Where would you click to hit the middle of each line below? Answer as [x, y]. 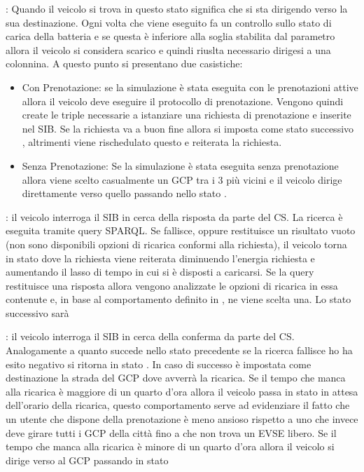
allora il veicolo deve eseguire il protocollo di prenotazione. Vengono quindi [183, 101]
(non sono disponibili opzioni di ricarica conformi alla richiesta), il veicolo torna [176, 244]
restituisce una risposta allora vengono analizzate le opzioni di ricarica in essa [172, 285]
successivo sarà [37, 312]
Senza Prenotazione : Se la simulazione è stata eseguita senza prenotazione [180, 165]
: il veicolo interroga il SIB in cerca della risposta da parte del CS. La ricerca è [174, 216]
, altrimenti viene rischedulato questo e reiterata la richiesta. [152, 142]
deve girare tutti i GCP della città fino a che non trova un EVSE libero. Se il [171, 432]
